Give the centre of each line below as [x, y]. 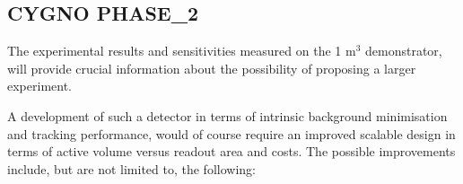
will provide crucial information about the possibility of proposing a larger [212, 68]
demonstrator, [404, 51]
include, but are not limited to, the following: [131, 168]
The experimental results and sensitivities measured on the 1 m [182, 51]
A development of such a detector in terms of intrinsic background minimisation [227, 115]
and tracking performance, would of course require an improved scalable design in [231, 133]
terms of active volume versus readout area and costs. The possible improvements [231, 151]
